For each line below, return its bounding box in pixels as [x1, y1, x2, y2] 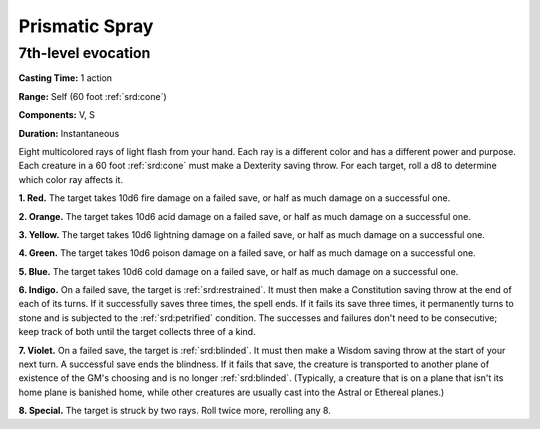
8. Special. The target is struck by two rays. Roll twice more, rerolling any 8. [18, 405, 332, 417]
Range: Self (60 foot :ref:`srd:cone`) [18, 90, 167, 102]
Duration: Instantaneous [18, 127, 120, 139]
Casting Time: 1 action [18, 72, 113, 84]
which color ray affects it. [18, 173, 124, 185]
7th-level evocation [18, 44, 151, 62]
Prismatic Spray [18, 15, 154, 37]
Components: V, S [18, 109, 95, 121]
